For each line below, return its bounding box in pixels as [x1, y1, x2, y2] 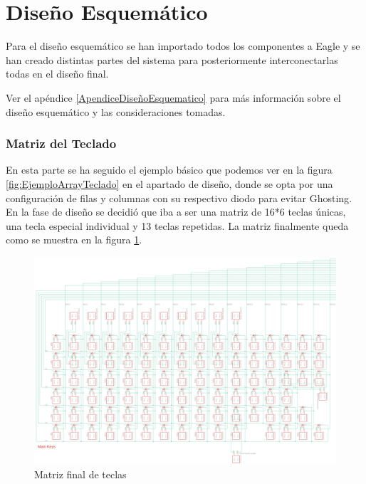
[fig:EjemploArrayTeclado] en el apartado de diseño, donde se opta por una [6, 176, 333, 191]
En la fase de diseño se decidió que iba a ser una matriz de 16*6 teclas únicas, [6, 204, 346, 219]
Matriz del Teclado [6, 135, 117, 152]
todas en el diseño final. [6, 66, 109, 81]
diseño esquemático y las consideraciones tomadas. [6, 104, 226, 119]
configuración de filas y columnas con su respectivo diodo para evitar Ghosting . [6, 190, 352, 205]
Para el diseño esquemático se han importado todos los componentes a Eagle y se [6, 38, 360, 53]
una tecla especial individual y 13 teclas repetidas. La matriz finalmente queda [6, 218, 349, 233]
